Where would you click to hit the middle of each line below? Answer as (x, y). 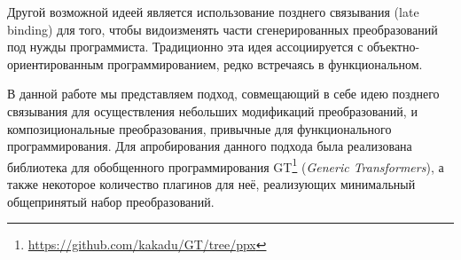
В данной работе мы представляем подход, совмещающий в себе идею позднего (223, 94)
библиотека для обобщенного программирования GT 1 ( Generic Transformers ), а (226, 165)
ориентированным (55, 63)
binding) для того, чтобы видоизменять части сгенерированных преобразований (223, 29)
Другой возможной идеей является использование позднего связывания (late (213, 12)
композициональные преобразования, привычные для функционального (199, 128)
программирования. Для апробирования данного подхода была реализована (210, 146)
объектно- (394, 47)
